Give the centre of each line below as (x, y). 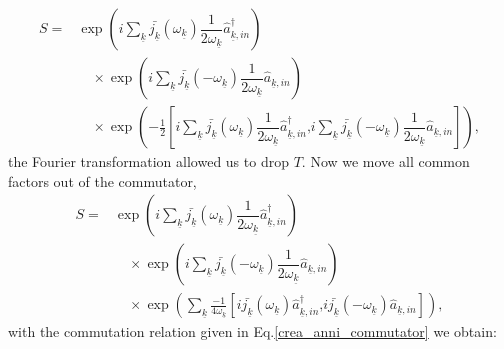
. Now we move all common (385, 161)
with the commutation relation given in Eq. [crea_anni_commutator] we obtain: (252, 331)
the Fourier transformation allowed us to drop (148, 161)
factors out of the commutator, (102, 180)
